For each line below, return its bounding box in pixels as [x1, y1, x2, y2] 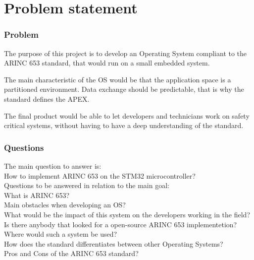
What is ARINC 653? [4, 190, 70, 200]
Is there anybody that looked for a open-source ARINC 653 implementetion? [4, 219, 237, 229]
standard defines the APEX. [4, 93, 90, 104]
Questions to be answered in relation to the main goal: [4, 180, 169, 191]
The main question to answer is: [4, 160, 102, 171]
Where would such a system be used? [4, 229, 117, 239]
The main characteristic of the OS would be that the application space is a [4, 74, 231, 84]
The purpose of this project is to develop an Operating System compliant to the [4, 48, 247, 58]
